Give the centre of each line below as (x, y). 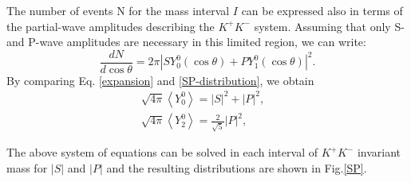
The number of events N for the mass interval (118, 10)
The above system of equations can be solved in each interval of (162, 152)
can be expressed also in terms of (322, 10)
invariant (379, 152)
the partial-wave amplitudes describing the (111, 26)
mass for (27, 167)
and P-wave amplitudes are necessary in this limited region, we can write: (186, 42)
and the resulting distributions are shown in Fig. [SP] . (237, 167)
